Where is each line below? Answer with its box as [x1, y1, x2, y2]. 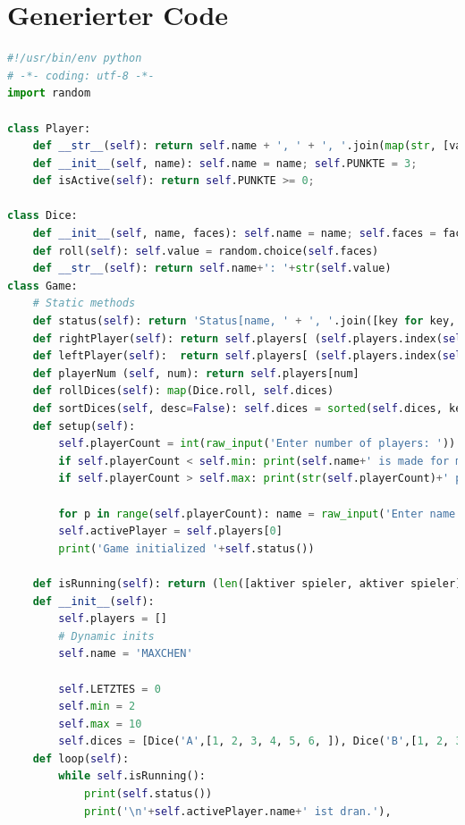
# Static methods [32, 297, 136, 310]
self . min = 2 [58, 700, 136, 713]
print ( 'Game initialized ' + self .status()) [58, 542, 315, 555]
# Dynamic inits [58, 629, 155, 643]
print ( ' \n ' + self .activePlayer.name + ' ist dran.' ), [83, 804, 392, 818]
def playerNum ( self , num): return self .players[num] [32, 366, 359, 380]
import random [7, 87, 91, 100]
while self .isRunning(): [58, 770, 206, 783]
